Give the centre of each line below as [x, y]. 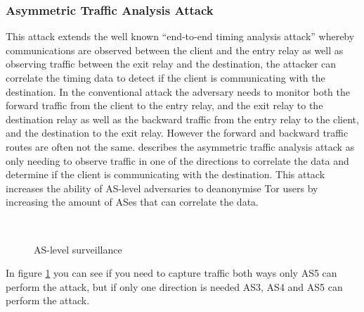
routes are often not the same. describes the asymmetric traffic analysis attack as [180, 146]
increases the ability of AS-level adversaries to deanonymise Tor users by [162, 188]
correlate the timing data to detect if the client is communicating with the [165, 77]
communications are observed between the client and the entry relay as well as [175, 50]
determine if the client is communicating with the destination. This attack [165, 174]
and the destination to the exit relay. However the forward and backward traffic [177, 133]
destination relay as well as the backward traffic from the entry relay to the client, [182, 119]
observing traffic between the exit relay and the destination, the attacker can [171, 64]
